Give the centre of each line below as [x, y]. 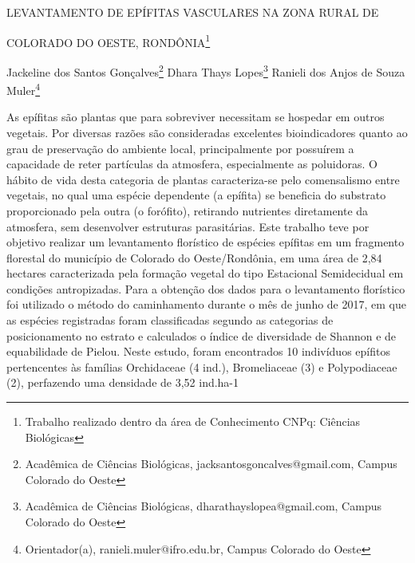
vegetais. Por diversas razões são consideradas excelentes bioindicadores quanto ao [207, 132]
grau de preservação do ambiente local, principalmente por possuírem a [180, 148]
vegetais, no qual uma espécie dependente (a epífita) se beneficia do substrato [196, 195]
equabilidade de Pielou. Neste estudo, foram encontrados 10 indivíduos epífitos [198, 351]
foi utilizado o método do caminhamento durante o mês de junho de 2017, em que [206, 304]
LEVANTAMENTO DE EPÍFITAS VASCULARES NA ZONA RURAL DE [193, 12]
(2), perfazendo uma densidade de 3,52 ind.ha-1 [123, 382]
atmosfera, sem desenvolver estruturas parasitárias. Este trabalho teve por [188, 226]
